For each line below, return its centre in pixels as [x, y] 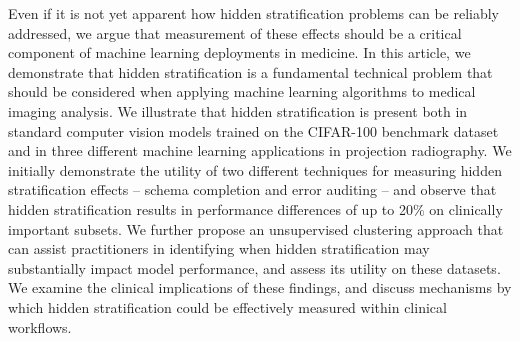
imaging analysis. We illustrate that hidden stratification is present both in [238, 110]
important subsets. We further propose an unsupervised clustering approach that [256, 228]
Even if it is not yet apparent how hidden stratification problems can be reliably [254, 13]
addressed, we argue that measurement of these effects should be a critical [235, 32]
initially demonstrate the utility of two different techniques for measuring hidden [255, 169]
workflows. [40, 326]
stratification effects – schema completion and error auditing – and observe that [252, 189]
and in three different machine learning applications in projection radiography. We [260, 150]
